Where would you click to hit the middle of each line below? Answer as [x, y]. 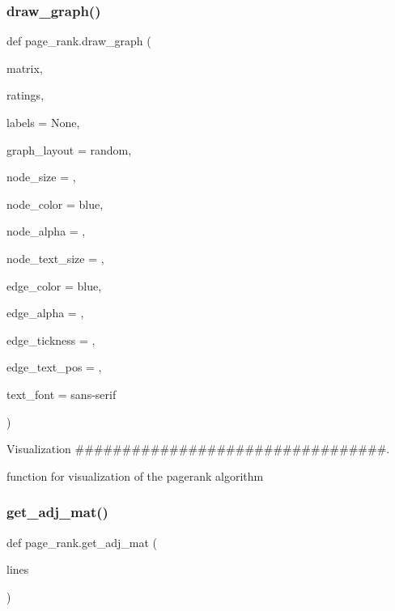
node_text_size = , [55, 258]
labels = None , [43, 122]
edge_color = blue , [54, 285]
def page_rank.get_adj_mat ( [82, 542]
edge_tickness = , [51, 339]
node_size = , [41, 177]
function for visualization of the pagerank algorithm [135, 475]
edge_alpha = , [45, 313]
